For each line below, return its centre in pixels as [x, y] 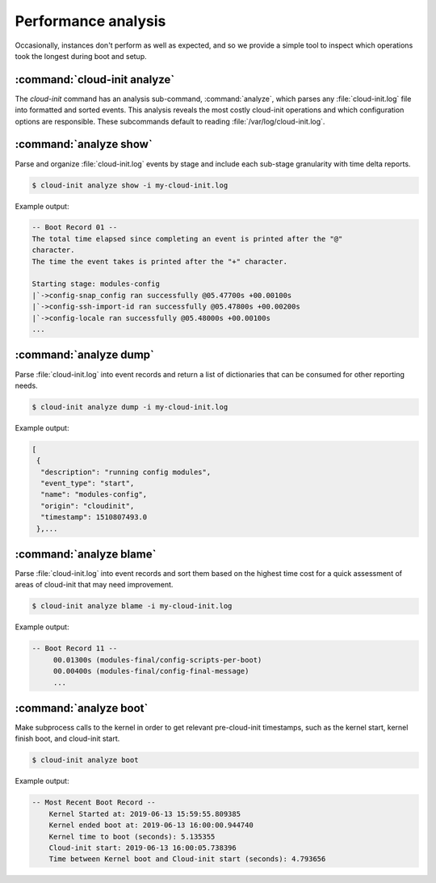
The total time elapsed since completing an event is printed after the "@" [187, 239]
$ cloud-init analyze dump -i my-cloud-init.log [130, 407]
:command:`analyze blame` [86, 554]
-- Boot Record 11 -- [75, 649]
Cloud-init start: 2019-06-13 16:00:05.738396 [143, 848]
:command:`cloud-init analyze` [95, 80]
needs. [26, 385]
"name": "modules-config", [94, 494]
